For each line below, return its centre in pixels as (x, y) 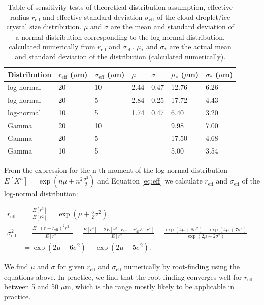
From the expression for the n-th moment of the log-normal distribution (116, 170)
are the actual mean (200, 47)
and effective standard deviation (93, 17)
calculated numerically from (52, 47)
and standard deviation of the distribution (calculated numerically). (120, 56)
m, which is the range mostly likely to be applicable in (150, 286)
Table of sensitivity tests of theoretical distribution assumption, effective (120, 7)
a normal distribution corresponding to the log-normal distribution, (120, 36)
